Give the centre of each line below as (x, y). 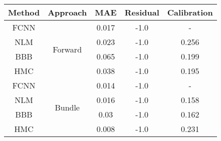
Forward (67, 49)
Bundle (67, 107)
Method (24, 12)
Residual (142, 12)
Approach (67, 12)
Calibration (190, 12)
